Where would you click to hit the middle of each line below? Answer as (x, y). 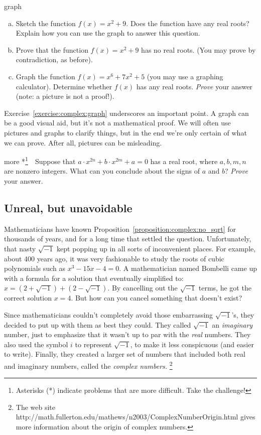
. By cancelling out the (143, 288)
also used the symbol (36, 344)
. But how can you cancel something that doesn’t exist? (157, 298)
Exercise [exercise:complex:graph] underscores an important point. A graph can (126, 113)
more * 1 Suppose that (40, 160)
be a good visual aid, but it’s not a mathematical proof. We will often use (117, 123)
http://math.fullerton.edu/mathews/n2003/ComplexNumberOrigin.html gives (136, 417)
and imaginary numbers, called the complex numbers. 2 (88, 365)
